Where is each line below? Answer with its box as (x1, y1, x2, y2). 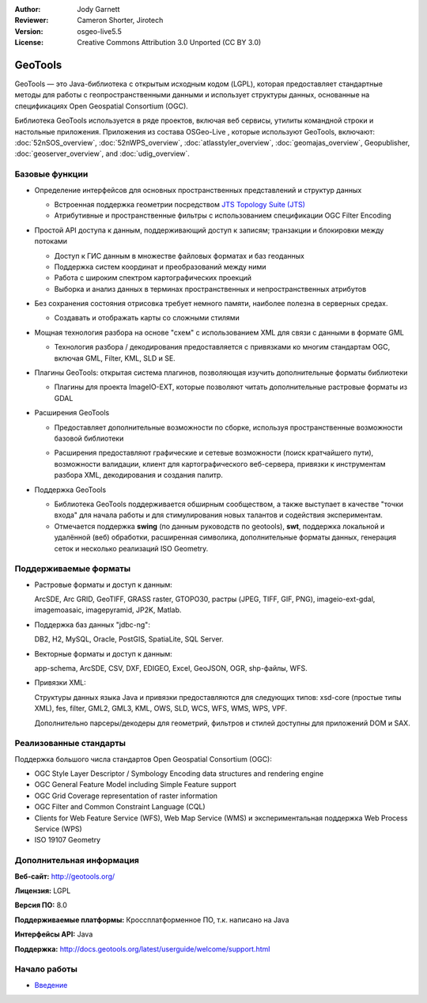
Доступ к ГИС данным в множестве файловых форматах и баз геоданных (54, 251, 304, 260)
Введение (34, 980, 68, 990)
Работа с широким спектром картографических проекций (54, 273, 252, 282)
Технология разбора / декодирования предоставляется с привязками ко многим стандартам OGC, (54, 343, 391, 352)
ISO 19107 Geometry (34, 835, 101, 845)
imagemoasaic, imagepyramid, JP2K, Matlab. (34, 605, 182, 615)
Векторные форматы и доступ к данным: (34, 649, 173, 658)
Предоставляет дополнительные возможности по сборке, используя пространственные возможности (54, 422, 403, 432)
